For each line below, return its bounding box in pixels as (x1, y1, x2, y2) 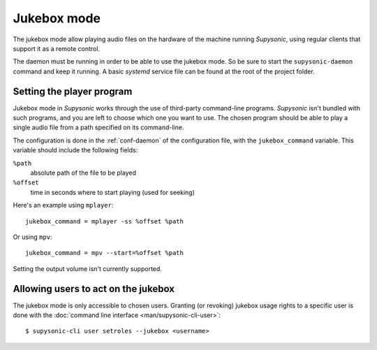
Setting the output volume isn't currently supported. (13, 264, 162, 272)
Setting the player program (13, 85, 133, 97)
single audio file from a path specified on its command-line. (13, 123, 184, 132)
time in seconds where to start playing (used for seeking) (30, 188, 195, 196)
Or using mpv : (13, 233, 52, 241)
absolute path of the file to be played (30, 168, 136, 177)
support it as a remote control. (13, 44, 101, 52)
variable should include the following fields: (13, 146, 138, 154)
